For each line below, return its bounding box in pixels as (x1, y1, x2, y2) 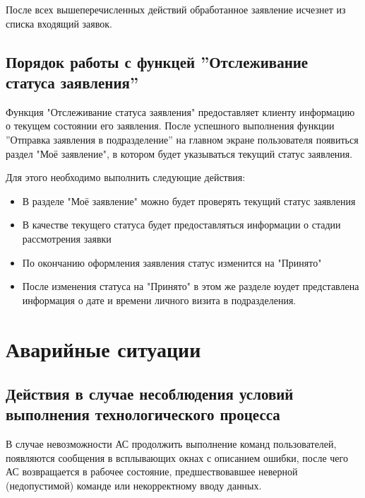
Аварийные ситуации (6, 334, 201, 363)
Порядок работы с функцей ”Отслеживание (6, 50, 309, 72)
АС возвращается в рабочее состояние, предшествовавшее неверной (6, 464, 298, 479)
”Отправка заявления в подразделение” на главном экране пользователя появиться (6, 132, 359, 146)
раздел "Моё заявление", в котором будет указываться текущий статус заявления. (6, 146, 353, 161)
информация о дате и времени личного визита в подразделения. (22, 292, 297, 307)
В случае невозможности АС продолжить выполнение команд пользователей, (6, 436, 337, 451)
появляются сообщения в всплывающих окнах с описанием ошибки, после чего (6, 450, 348, 465)
